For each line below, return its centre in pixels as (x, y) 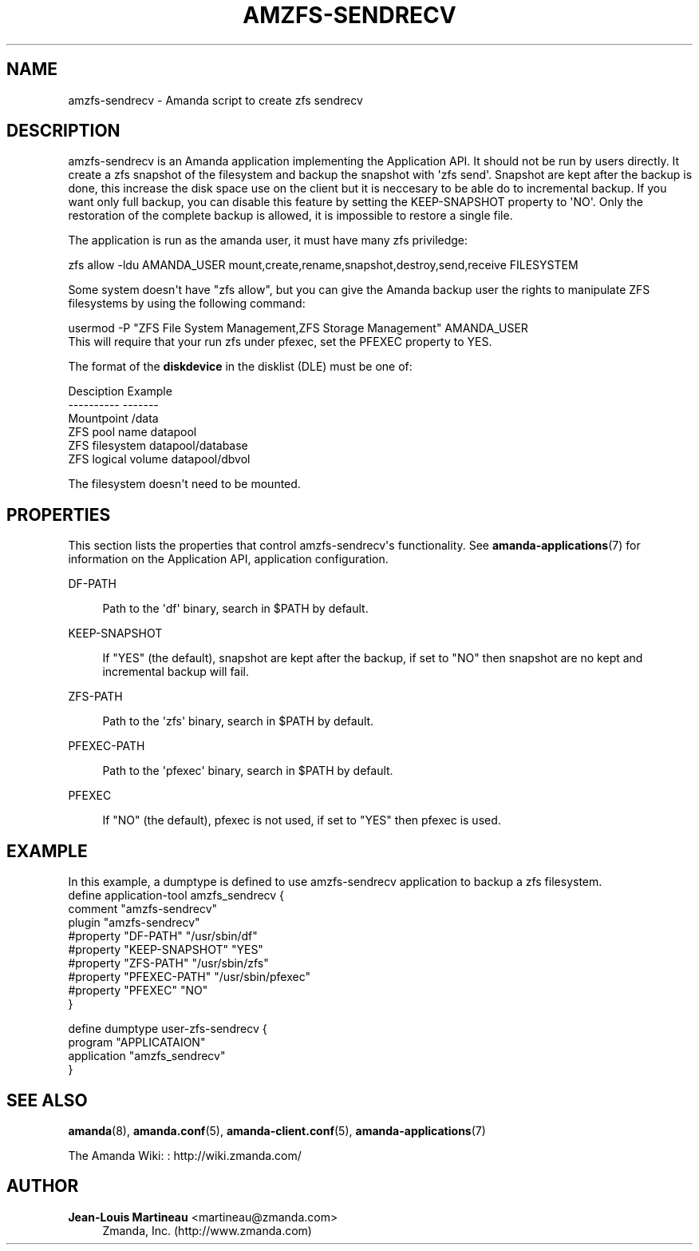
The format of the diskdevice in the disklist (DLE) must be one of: (240, 367)
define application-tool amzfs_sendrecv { (176, 896)
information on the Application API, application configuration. (228, 559)
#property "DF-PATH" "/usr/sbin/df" (163, 936)
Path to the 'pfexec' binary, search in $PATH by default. (248, 771)
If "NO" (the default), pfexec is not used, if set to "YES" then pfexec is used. (302, 820)
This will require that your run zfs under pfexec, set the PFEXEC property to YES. (280, 342)
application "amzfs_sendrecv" (147, 1056)
